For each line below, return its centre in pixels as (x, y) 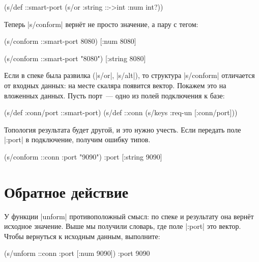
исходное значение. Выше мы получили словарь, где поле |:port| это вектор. (123, 226)
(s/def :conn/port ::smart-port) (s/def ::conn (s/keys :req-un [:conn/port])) (121, 112)
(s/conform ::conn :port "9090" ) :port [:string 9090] (83, 156)
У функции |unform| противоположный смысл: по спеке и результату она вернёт (129, 216)
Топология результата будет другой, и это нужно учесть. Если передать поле (123, 129)
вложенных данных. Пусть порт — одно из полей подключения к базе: (114, 95)
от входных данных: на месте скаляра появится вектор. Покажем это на (115, 85)
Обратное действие (66, 191)
